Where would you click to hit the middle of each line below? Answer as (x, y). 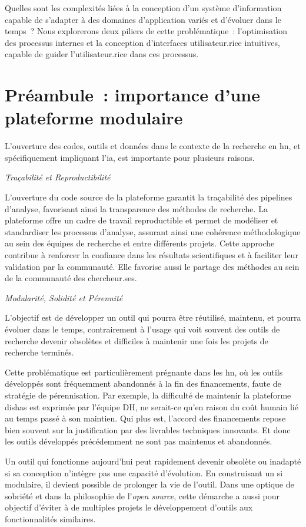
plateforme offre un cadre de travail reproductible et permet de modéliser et (142, 220)
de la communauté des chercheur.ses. (71, 278)
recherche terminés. (39, 352)
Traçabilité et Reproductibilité (58, 177)
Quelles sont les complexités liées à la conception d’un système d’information (143, 8)
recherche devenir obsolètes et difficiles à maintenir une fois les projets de (137, 340)
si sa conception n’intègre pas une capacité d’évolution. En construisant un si (144, 472)
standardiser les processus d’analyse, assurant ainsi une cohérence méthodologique (153, 231)
